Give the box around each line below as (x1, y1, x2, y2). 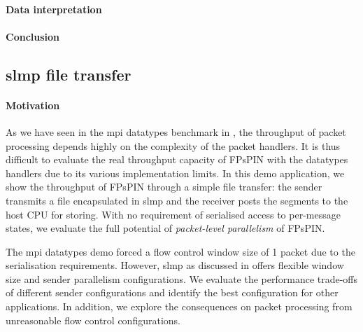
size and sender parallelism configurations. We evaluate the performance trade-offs (6, 271, 358, 286)
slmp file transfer (6, 63, 131, 85)
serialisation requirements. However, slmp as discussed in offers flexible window (6, 258, 344, 272)
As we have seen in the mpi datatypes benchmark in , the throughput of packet (6, 124, 346, 139)
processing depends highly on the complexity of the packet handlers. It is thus (6, 138, 341, 153)
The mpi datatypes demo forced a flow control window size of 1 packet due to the (6, 244, 355, 258)
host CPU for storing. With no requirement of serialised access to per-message (6, 207, 341, 221)
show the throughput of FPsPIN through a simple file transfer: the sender (6, 179, 322, 194)
